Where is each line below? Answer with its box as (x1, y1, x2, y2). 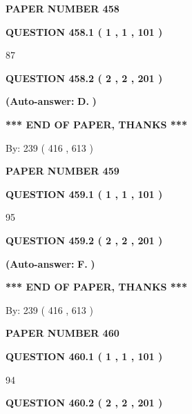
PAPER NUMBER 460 (6, 326, 119, 340)
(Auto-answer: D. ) (6, 94, 97, 108)
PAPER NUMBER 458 (6, 1, 119, 15)
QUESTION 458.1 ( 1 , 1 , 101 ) (6, 24, 163, 39)
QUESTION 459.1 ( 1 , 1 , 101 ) (6, 186, 163, 201)
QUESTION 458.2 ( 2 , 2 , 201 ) (6, 70, 163, 85)
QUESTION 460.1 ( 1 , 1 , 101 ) (6, 348, 163, 363)
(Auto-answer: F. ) (6, 256, 95, 270)
